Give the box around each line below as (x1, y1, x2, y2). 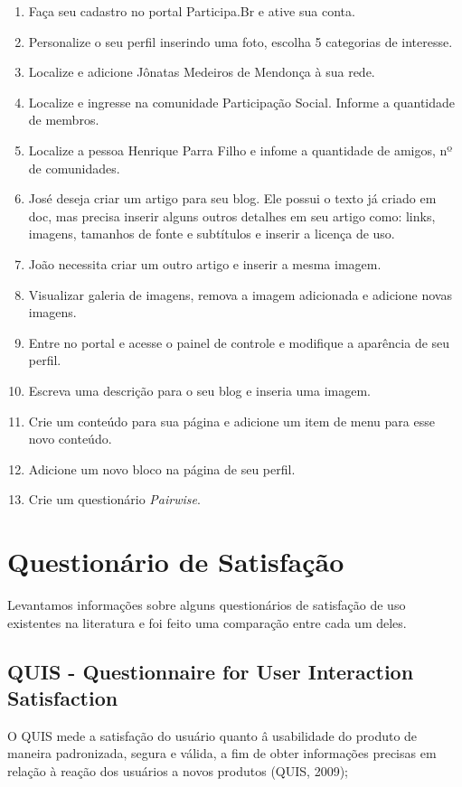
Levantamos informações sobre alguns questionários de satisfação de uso (7, 595, 406, 614)
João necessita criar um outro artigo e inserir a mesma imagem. (28, 254, 382, 273)
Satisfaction (7, 683, 118, 711)
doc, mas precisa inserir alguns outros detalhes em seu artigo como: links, (28, 206, 436, 225)
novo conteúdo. (28, 429, 112, 448)
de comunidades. (28, 158, 120, 177)
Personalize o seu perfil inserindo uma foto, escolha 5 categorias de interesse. (28, 32, 453, 51)
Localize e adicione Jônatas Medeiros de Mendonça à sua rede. (28, 62, 375, 81)
